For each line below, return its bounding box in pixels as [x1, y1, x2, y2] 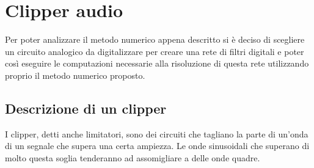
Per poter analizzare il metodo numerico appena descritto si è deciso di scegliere [5, 33, 305, 46]
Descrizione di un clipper [5, 98, 167, 117]
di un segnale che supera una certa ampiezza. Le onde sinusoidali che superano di [5, 139, 310, 152]
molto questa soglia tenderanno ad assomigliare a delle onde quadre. [5, 151, 260, 164]
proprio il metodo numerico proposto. [5, 68, 145, 81]
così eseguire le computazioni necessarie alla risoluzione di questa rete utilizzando [5, 57, 309, 70]
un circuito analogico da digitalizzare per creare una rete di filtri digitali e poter [5, 45, 304, 57]
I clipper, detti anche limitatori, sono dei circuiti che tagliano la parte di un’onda [5, 127, 309, 140]
